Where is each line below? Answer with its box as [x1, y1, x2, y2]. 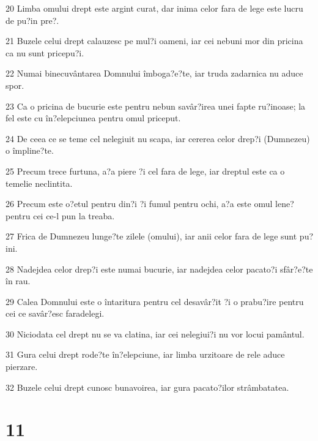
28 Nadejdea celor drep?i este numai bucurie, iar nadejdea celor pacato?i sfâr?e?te [6, 262, 313, 275]
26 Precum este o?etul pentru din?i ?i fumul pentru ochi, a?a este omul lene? [6, 197, 294, 210]
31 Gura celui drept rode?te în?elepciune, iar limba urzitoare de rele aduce [6, 348, 285, 361]
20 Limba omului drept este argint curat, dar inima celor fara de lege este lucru [6, 2, 303, 14]
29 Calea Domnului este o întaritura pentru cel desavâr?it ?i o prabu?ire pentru [6, 295, 304, 307]
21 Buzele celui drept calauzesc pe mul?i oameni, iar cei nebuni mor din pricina [6, 34, 303, 47]
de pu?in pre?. [6, 13, 59, 26]
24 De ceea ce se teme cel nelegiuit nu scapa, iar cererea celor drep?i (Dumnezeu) [6, 132, 310, 145]
